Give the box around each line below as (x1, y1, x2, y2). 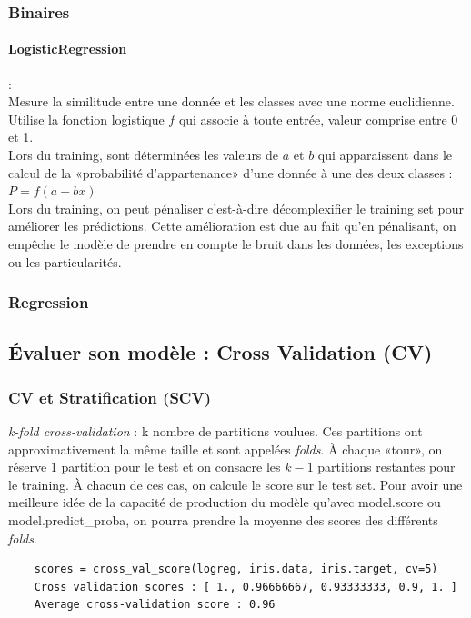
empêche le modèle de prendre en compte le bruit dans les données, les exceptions (8, 234, 464, 253)
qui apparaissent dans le (317, 145, 453, 164)
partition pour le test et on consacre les (61, 457, 281, 476)
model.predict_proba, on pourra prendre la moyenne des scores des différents (8, 510, 438, 529)
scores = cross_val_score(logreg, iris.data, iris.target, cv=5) (34, 563, 438, 576)
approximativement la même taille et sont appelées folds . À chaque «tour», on (8, 439, 443, 458)
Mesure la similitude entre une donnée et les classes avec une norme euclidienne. (8, 92, 455, 111)
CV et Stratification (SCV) (8, 385, 211, 408)
